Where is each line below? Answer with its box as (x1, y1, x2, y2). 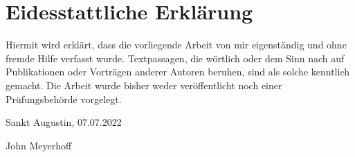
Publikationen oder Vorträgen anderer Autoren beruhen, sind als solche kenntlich (6, 64, 349, 79)
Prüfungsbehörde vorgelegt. (6, 91, 122, 106)
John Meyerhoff (6, 138, 72, 152)
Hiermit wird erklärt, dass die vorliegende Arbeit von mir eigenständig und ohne (6, 37, 347, 52)
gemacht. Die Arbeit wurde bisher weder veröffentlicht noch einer (6, 77, 282, 92)
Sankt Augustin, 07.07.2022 (6, 115, 122, 129)
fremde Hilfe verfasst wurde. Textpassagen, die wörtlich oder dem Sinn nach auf (6, 50, 345, 65)
